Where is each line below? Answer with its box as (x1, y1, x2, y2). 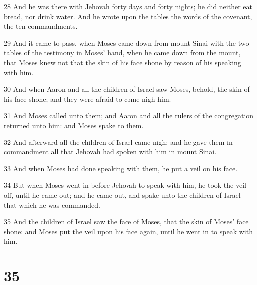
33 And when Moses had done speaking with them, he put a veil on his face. (4, 163, 238, 173)
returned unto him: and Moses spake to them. (4, 120, 144, 130)
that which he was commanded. (4, 199, 100, 210)
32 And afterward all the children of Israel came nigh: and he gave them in (4, 137, 233, 147)
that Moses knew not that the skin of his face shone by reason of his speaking (4, 57, 241, 67)
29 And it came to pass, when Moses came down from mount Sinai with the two (4, 37, 249, 48)
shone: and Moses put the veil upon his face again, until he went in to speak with (4, 226, 253, 236)
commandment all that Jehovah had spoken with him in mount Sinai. (4, 146, 217, 157)
